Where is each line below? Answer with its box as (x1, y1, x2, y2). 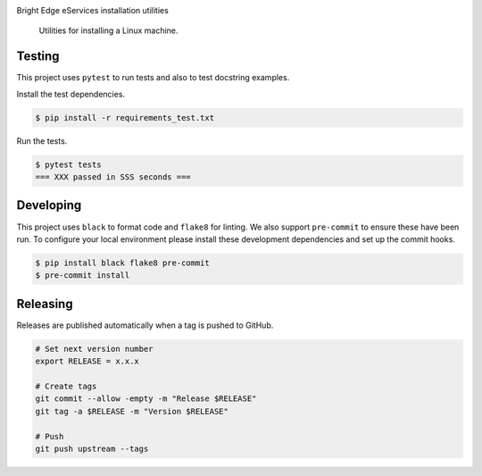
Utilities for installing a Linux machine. (38, 25, 179, 36)
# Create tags (35, 380, 97, 391)
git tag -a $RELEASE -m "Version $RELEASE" (35, 406, 229, 416)
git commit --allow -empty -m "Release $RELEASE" (35, 394, 257, 404)
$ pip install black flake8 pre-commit (35, 257, 210, 268)
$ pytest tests (35, 159, 102, 170)
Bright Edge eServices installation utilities (16, 5, 169, 15)
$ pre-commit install (35, 271, 130, 280)
